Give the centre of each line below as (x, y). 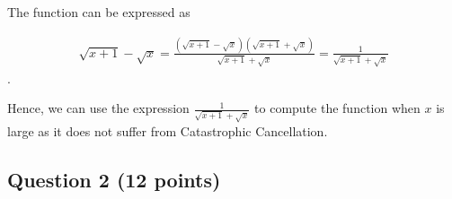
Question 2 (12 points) (114, 179)
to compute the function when (337, 108)
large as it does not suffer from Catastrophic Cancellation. (168, 130)
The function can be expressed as (99, 12)
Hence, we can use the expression (98, 108)
